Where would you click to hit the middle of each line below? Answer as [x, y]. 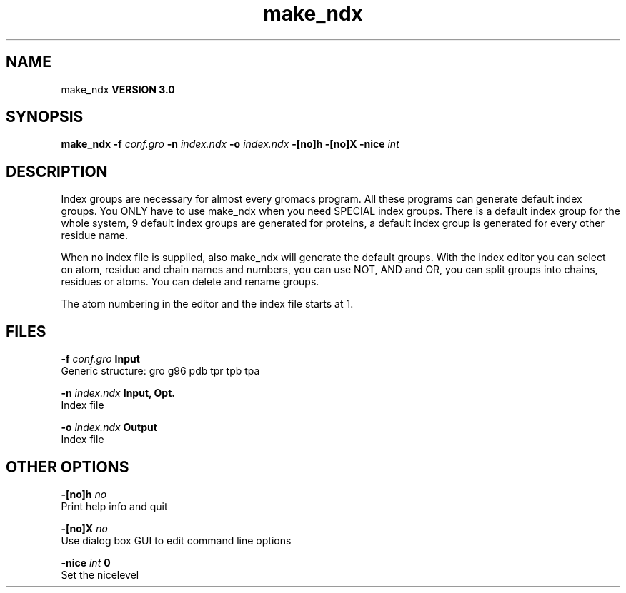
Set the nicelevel [100, 574]
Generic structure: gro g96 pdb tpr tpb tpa [160, 371]
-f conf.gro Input [100, 359]
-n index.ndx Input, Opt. [118, 393]
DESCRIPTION [57, 171]
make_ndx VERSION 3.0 [118, 89]
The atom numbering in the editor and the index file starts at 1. [207, 304]
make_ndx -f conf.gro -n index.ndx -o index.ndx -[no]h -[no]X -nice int [230, 144]
